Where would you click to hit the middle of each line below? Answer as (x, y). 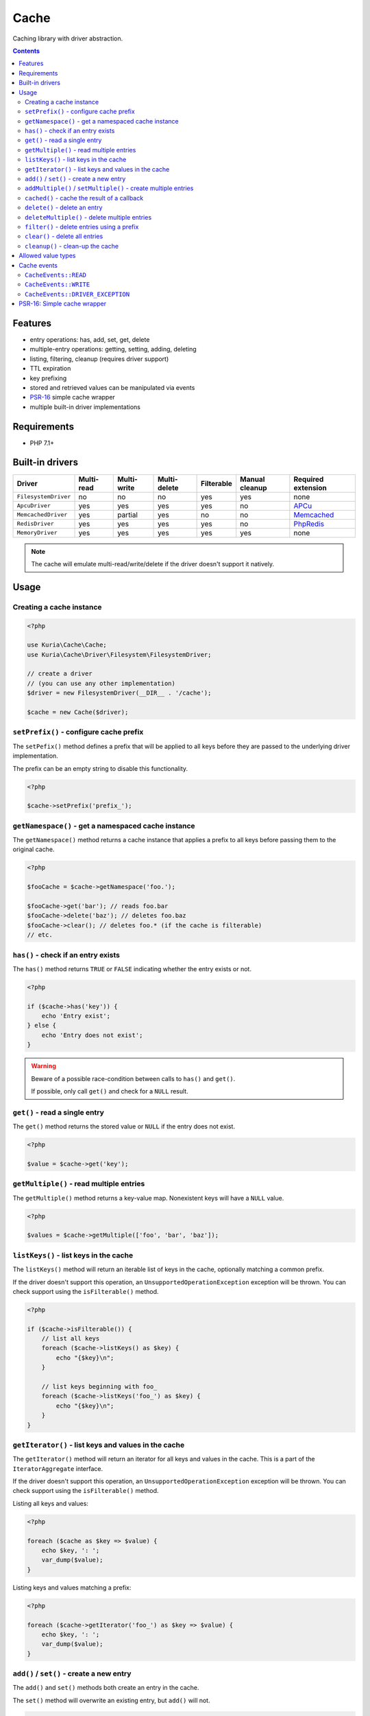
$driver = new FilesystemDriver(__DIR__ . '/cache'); (119, 693)
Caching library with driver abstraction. (68, 38)
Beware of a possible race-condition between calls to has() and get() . (133, 1078)
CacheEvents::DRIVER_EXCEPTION (77, 294)
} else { (42, 1025)
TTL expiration (50, 369)
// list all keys (71, 1339)
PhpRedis (309, 524)
